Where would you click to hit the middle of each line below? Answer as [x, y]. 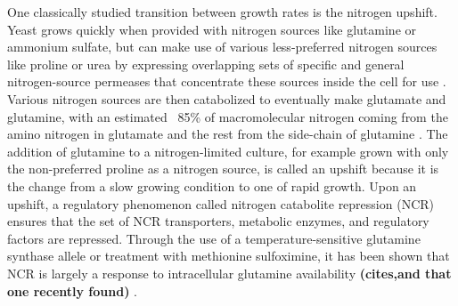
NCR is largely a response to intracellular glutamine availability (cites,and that [229, 273]
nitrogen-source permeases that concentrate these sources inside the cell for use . [227, 81]
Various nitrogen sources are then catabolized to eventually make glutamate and [227, 98]
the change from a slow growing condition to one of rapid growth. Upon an [212, 185]
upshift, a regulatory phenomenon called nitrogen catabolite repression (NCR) [221, 203]
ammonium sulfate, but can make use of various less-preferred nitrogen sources [222, 47]
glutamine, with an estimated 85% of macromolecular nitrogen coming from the [228, 116]
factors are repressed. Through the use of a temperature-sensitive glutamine [214, 238]
